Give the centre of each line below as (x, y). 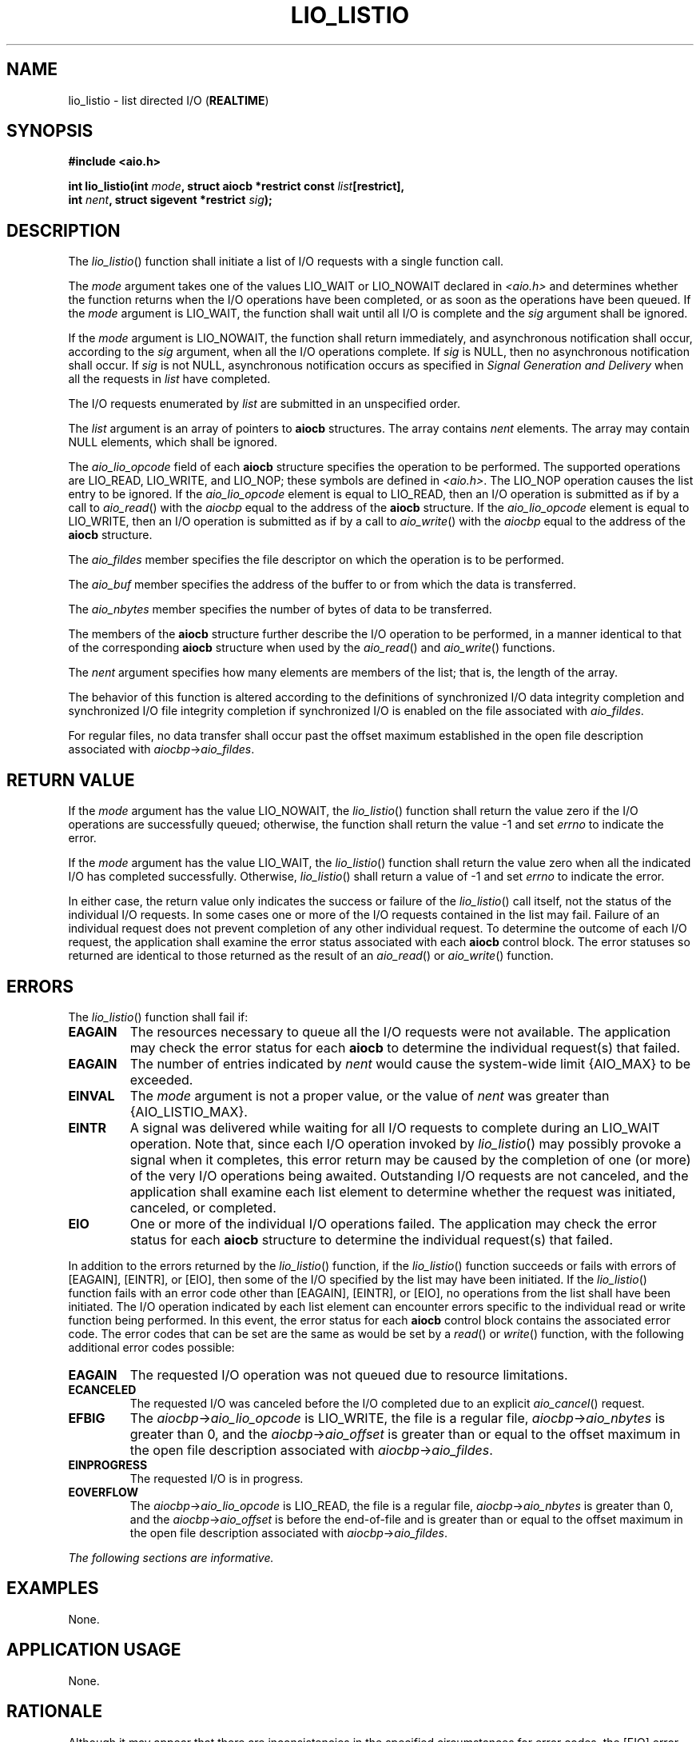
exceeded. (161, 1079)
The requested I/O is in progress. (217, 1478)
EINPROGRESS (108, 1464)
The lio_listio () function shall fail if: (158, 1017)
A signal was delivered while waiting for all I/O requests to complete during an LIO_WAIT (395, 1127)
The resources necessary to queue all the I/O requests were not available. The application (400, 1031)
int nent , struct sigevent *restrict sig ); (170, 200)
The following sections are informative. (171, 1557)
